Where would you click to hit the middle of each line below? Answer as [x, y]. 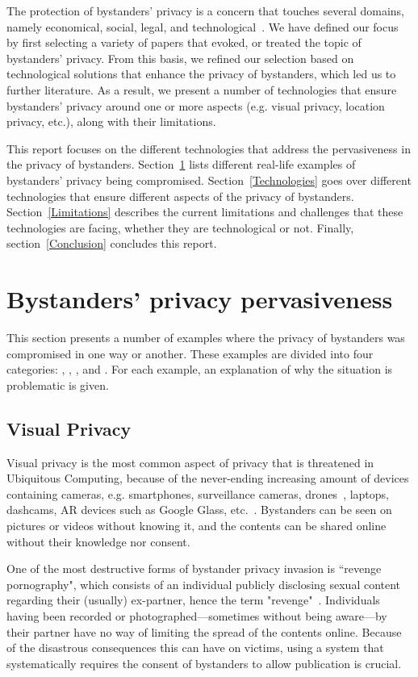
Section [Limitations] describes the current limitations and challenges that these [205, 212]
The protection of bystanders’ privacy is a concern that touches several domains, [205, 10]
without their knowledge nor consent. [98, 541]
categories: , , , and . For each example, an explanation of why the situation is [200, 369]
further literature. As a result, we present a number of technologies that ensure [202, 89]
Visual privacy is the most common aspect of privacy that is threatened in [190, 462]
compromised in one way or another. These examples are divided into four [190, 353]
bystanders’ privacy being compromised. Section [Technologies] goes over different [209, 180]
